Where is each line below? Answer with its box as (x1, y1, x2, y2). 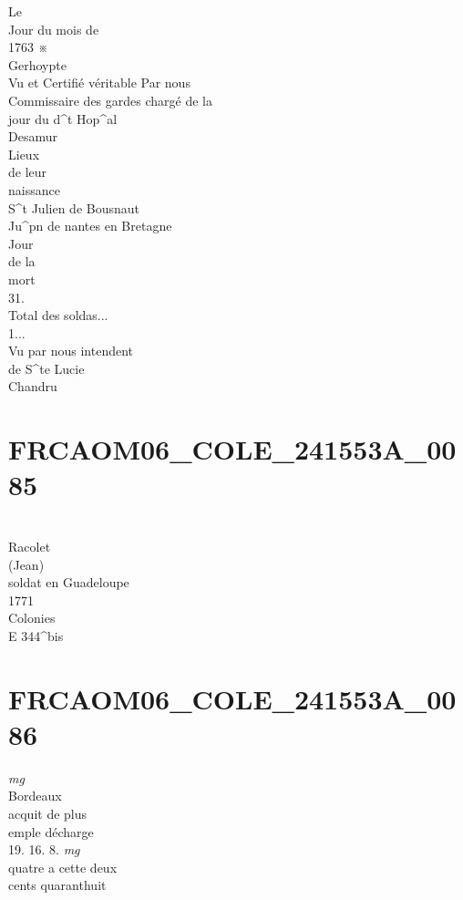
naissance (8, 180, 60, 199)
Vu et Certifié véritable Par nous (8, 73, 190, 92)
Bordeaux (8, 786, 62, 805)
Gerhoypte (8, 55, 67, 74)
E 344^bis (8, 626, 64, 645)
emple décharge (8, 822, 94, 841)
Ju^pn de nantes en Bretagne (8, 216, 172, 235)
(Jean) (8, 554, 45, 574)
